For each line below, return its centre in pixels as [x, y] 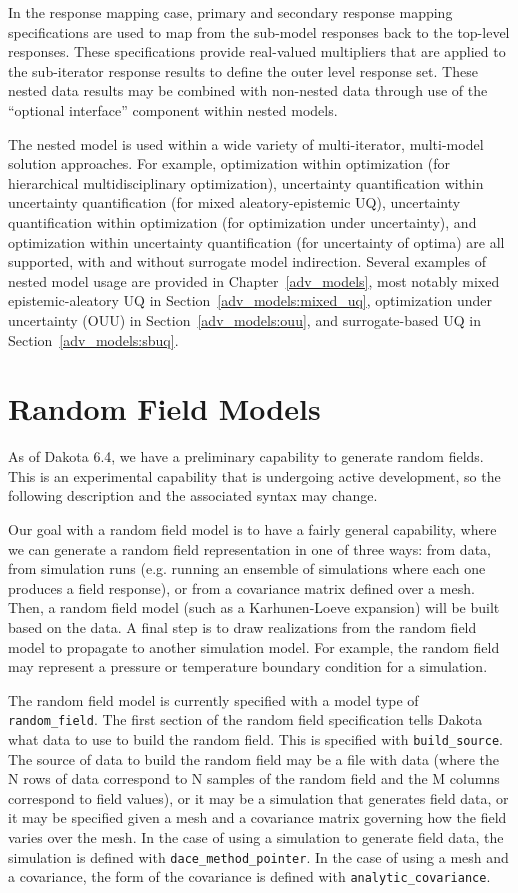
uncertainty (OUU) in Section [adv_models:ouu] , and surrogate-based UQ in [244, 319]
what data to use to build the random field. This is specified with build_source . [255, 739]
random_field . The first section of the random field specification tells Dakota [245, 719]
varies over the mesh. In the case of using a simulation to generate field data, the [256, 837]
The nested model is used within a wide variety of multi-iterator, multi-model [246, 143]
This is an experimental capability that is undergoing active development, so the [254, 475]
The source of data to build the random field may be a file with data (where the [253, 758]
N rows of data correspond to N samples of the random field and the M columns [254, 778]
